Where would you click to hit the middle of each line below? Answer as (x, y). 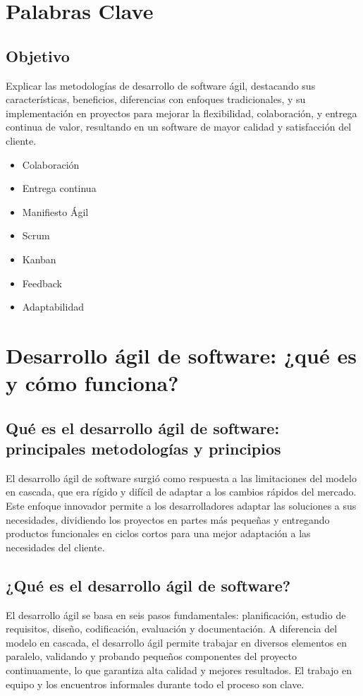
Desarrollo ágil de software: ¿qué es (181, 355)
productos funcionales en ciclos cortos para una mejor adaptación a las (158, 533)
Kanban (39, 259)
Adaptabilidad (53, 307)
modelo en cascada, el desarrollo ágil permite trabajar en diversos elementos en (176, 642)
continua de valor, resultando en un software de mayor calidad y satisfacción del (179, 127)
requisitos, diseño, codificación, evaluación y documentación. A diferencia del (172, 629)
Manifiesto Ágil (55, 211)
